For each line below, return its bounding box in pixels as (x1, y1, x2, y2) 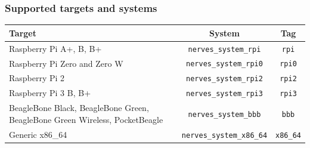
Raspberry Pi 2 (9, 72, 65, 84)
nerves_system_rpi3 (186, 90, 263, 98)
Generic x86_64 (9, 128, 67, 140)
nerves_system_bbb (188, 110, 261, 119)
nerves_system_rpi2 (186, 75, 263, 84)
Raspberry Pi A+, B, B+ (9, 42, 102, 54)
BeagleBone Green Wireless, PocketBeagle (9, 113, 163, 125)
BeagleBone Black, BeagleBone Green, (9, 101, 149, 114)
